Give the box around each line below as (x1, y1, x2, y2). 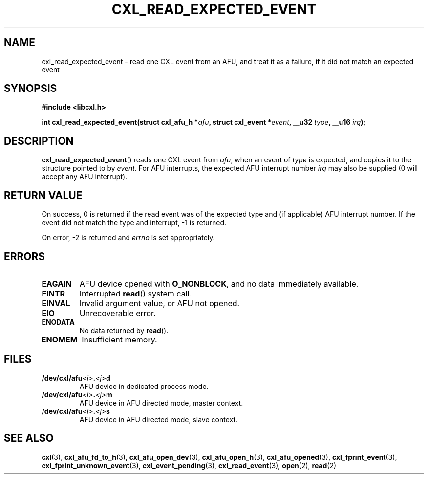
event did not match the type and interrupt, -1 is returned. (42, 218, 227, 227)
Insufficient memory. (82, 334, 157, 344)
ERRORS (4, 250, 45, 263)
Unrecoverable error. (79, 308, 156, 318)
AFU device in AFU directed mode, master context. (79, 398, 243, 407)
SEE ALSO (4, 432, 54, 445)
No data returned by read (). (79, 326, 169, 335)
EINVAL (42, 298, 70, 308)
